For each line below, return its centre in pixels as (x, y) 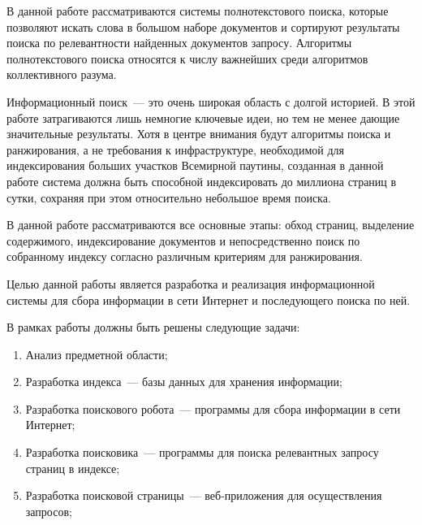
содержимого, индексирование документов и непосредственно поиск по (183, 240)
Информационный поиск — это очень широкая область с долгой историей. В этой (211, 101)
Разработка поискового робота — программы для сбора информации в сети (213, 408)
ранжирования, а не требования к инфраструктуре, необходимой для (175, 149)
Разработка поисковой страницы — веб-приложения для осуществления (204, 495)
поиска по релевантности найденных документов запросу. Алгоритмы (179, 43)
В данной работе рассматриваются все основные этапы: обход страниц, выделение (211, 225)
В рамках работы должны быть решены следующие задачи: (153, 327)
